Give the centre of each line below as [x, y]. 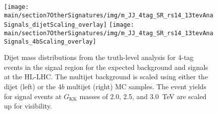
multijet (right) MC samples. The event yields [136, 86]
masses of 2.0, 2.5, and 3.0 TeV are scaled [143, 96]
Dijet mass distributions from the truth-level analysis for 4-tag [99, 57]
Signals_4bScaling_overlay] [50, 41]
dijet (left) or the [30, 86]
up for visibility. [28, 106]
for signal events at [33, 96]
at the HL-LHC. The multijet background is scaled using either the [106, 77]
